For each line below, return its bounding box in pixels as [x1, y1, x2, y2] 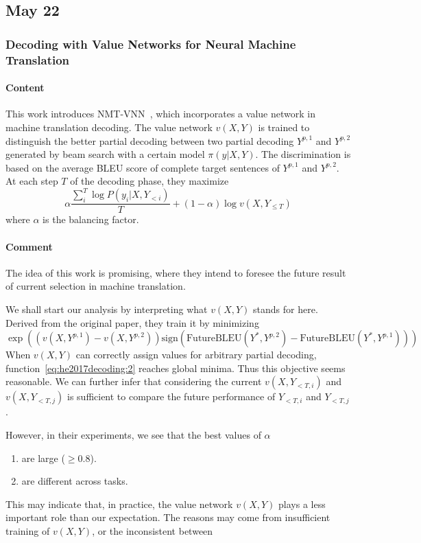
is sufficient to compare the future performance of [67, 389, 276, 404]
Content [5, 80, 45, 95]
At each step [5, 174, 58, 188]
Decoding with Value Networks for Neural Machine [5, 35, 296, 52]
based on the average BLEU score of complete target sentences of [5, 160, 280, 174]
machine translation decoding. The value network [5, 119, 213, 134]
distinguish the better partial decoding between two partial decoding [5, 133, 294, 148]
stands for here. [253, 302, 318, 316]
